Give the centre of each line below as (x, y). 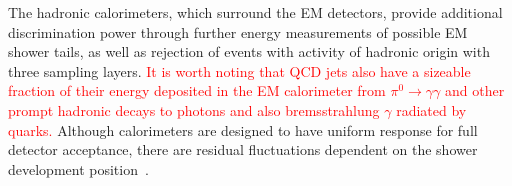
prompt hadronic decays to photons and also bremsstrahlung (194, 109)
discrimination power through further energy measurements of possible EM (238, 31)
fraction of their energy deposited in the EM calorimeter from (197, 90)
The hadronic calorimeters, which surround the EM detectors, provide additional (255, 12)
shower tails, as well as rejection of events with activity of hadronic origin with (249, 51)
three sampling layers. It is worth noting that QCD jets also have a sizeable (239, 70)
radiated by (431, 109)
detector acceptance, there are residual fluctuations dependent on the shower (243, 149)
